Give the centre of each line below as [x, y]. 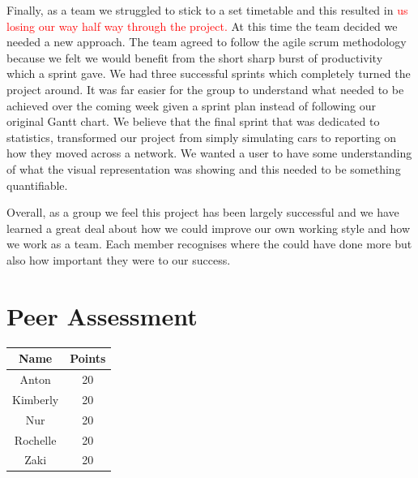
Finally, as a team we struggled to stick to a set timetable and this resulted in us [207, 10]
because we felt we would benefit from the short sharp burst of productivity [195, 57]
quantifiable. [37, 185]
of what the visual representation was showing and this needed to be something [204, 168]
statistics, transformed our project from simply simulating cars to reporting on [202, 137]
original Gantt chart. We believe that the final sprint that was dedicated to [193, 121]
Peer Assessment [102, 315]
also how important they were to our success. [119, 259]
